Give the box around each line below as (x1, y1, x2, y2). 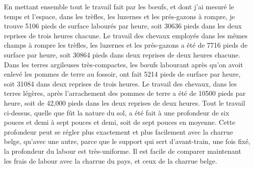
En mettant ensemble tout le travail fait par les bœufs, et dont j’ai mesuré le (4, 1, 234, 11)
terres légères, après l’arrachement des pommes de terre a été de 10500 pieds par (4, 88, 246, 98)
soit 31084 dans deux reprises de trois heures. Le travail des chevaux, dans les (4, 78, 237, 88)
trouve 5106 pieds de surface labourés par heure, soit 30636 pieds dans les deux (4, 21, 242, 31)
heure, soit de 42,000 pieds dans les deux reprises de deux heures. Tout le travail (4, 97, 245, 108)
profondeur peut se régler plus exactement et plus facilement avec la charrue (4, 126, 233, 137)
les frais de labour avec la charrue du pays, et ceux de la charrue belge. (4, 155, 217, 166)
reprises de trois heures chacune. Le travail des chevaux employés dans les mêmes (4, 30, 248, 40)
